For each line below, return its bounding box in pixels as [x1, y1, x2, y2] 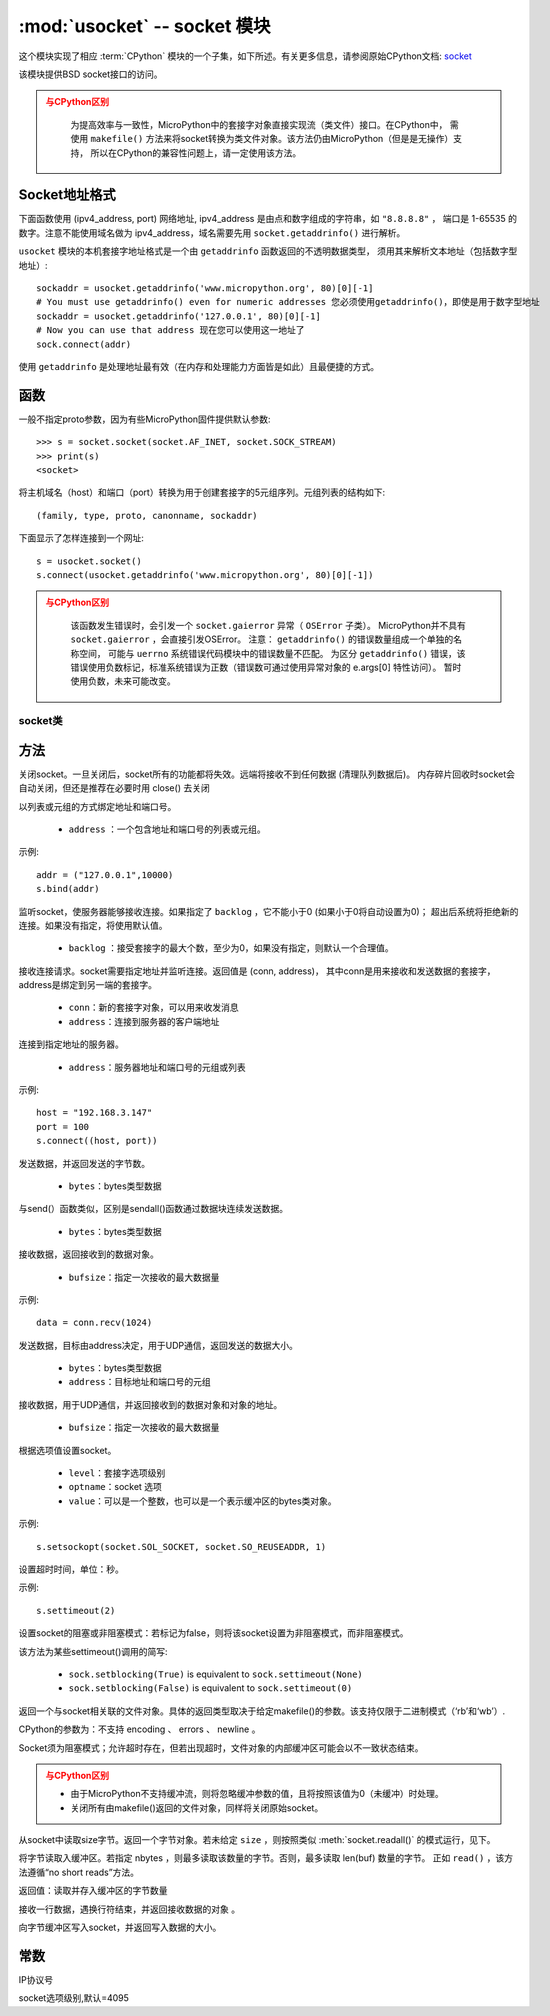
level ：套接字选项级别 [68, 1467, 166, 1479]
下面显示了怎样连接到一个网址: [18, 532, 145, 544]
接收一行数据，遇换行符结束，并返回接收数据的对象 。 [18, 1903, 240, 1915]
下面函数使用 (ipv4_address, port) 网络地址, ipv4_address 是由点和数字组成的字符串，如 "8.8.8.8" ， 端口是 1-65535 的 [18, 213, 517, 225]
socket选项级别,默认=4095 [18, 1992, 130, 2004]
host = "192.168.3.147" [36, 1107, 153, 1119]
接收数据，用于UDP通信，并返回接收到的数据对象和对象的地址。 [18, 1398, 283, 1410]
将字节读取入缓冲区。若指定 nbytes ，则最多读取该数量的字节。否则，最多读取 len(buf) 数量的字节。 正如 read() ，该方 [18, 1852, 514, 1864]
